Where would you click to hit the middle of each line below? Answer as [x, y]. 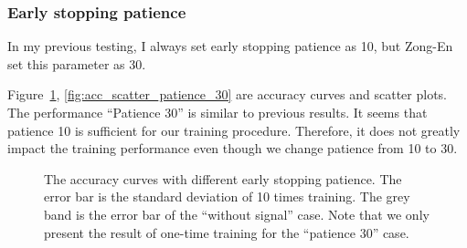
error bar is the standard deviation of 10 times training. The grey [227, 196]
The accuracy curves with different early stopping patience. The [223, 178]
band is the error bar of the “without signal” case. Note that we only [237, 214]
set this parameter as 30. [77, 63]
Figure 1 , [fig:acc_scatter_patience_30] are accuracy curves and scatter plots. [228, 94]
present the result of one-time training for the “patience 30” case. [227, 232]
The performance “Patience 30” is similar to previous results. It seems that [218, 112]
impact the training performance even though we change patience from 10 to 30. [233, 148]
